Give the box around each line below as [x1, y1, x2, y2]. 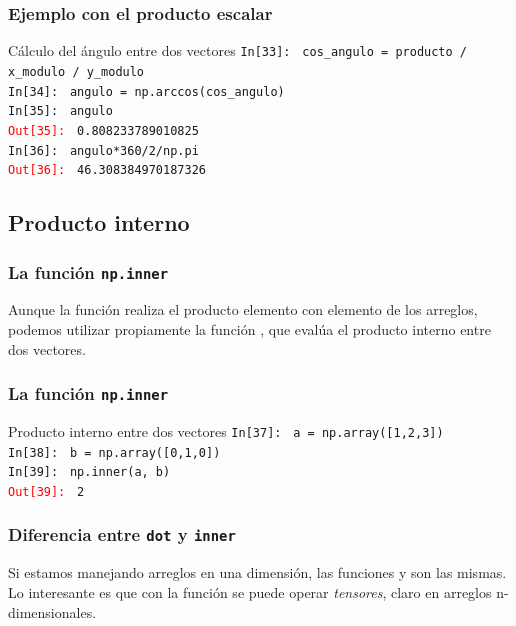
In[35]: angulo [8, 104, 113, 119]
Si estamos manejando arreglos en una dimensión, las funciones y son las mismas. [8, 562, 507, 583]
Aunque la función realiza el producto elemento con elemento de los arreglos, [8, 299, 478, 320]
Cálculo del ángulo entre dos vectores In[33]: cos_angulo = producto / [8, 40, 467, 61]
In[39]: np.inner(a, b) [8, 465, 171, 480]
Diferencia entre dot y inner [8, 522, 236, 547]
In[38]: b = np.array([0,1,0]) [8, 445, 221, 460]
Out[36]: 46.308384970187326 [8, 163, 206, 178]
